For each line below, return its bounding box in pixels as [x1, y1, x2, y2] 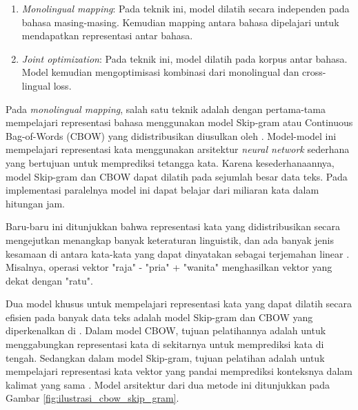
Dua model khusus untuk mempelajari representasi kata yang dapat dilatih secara [6, 296, 352, 311]
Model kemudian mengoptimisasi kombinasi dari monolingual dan [21, 65, 299, 79]
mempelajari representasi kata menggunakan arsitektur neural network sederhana [6, 142, 350, 156]
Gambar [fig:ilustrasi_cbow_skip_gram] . [6, 391, 179, 405]
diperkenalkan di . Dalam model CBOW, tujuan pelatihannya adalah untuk [6, 323, 326, 338]
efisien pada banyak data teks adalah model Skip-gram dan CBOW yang [6, 309, 313, 324]
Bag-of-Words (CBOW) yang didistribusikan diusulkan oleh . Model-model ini [6, 128, 337, 143]
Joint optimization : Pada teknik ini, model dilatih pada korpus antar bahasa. [21, 51, 348, 65]
